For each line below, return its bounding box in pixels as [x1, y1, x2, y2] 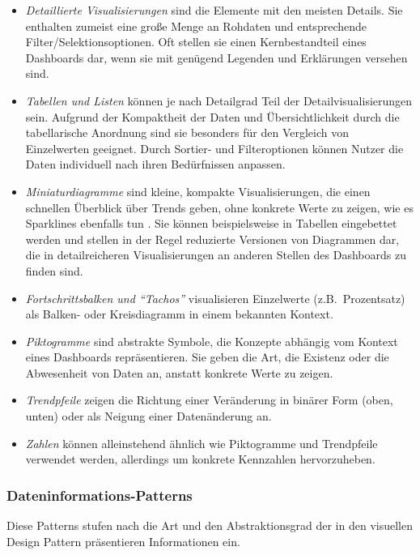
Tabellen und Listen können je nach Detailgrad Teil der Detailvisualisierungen [25, 92, 413, 109]
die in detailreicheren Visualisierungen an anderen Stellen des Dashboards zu [25, 246, 406, 263]
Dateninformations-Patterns [6, 485, 193, 505]
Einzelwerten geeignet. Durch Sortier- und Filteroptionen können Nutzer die [25, 139, 404, 156]
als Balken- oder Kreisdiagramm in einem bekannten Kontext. [25, 305, 333, 322]
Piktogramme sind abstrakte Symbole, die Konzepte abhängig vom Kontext [25, 332, 398, 349]
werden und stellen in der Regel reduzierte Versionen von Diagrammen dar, [25, 230, 400, 247]
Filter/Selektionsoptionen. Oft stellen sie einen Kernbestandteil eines [25, 33, 367, 50]
